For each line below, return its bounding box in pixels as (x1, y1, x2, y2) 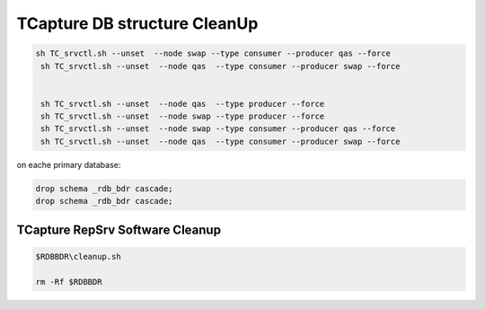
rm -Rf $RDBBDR (35, 277, 102, 287)
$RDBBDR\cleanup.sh (35, 252, 121, 261)
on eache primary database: (16, 159, 121, 170)
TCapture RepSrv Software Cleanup (16, 222, 222, 237)
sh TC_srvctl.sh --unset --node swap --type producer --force (40, 111, 325, 121)
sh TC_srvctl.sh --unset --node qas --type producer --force (40, 99, 325, 109)
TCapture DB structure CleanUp (16, 13, 259, 33)
